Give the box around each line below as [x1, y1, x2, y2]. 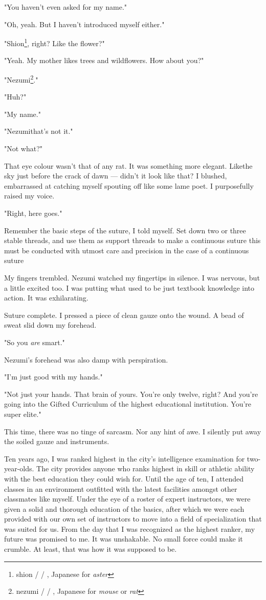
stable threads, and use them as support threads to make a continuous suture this [4, 235, 261, 246]
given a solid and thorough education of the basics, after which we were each [4, 503, 245, 514]
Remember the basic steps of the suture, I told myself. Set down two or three [4, 225, 246, 235]
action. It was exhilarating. [4, 292, 88, 303]
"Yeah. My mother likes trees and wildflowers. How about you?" [4, 55, 204, 66]
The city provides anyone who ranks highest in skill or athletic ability [36, 463, 255, 474]
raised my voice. [4, 190, 55, 201]
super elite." [4, 408, 41, 419]
